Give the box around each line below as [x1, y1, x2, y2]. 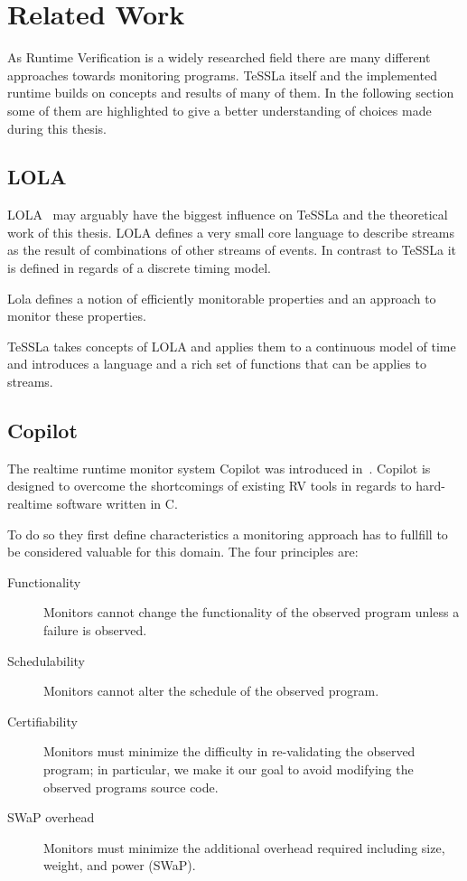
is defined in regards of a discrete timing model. [7, 258, 272, 277]
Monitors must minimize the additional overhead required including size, [43, 838, 445, 857]
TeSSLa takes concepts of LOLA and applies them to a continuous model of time [7, 336, 456, 355]
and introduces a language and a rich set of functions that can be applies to [7, 354, 426, 373]
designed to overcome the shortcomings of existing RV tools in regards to [7, 476, 412, 495]
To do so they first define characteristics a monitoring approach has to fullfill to [7, 524, 448, 543]
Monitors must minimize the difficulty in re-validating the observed [43, 742, 416, 761]
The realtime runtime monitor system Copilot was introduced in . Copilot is [7, 458, 431, 477]
